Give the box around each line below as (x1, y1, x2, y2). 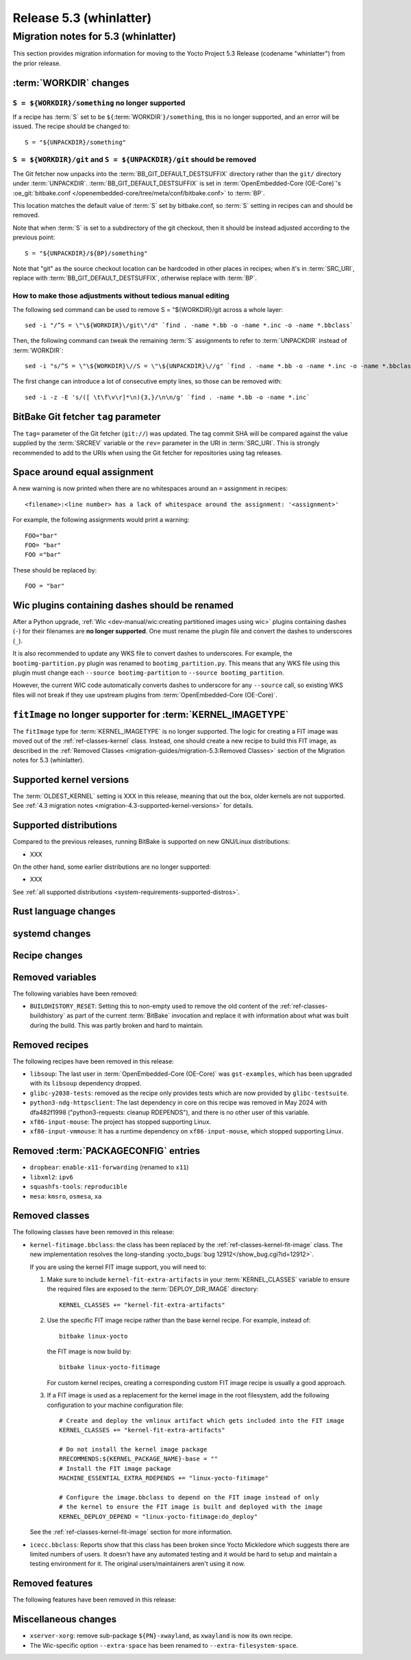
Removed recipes (12, 1039, 89, 1050)
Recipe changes (12, 950, 84, 961)
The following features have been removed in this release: (12, 1596, 177, 1604)
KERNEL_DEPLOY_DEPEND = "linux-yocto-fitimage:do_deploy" (59, 1513, 258, 1520)
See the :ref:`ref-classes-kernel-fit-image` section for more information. (29, 1528, 233, 1536)
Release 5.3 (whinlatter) (12, 10, 152, 25)
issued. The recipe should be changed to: (12, 122, 130, 130)
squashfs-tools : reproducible (29, 1183, 128, 1191)
